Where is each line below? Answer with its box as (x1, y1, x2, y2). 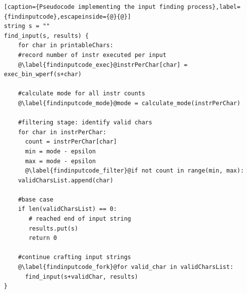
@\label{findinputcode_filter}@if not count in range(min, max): (25, 167, 244, 175)
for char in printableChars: (18, 42, 113, 49)
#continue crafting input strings (18, 254, 131, 261)
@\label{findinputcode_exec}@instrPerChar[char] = (18, 61, 188, 68)
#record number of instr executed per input (18, 51, 167, 59)
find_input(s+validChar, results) (25, 273, 139, 280)
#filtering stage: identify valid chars (18, 119, 152, 126)
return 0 (29, 234, 57, 242)
